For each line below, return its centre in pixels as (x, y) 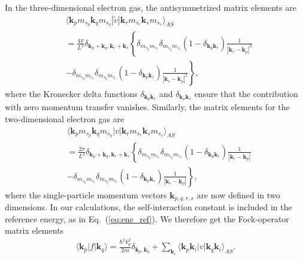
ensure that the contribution (246, 93)
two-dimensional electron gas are (65, 119)
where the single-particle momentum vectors (86, 194)
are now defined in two (238, 194)
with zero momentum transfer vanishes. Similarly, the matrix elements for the (147, 107)
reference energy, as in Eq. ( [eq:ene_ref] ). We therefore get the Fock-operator (147, 218)
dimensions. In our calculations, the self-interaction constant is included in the (149, 207)
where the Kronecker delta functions (71, 93)
